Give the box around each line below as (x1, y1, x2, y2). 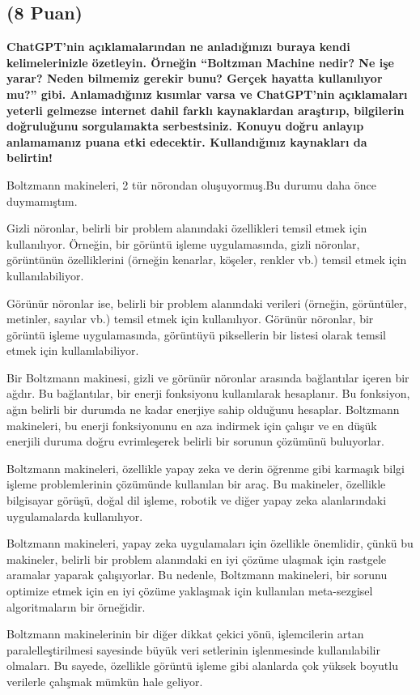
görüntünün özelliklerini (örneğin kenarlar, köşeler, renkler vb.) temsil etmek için (6, 251, 407, 268)
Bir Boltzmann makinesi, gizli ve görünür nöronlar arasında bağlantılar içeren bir (6, 369, 409, 386)
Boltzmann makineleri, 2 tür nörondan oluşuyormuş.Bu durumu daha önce (6, 176, 376, 193)
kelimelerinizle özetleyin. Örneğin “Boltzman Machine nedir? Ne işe (6, 53, 394, 70)
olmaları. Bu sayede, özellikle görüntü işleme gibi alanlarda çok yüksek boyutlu (6, 657, 398, 674)
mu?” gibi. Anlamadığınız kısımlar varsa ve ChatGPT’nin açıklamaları (6, 85, 408, 102)
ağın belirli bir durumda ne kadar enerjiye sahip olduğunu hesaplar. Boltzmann (6, 401, 400, 418)
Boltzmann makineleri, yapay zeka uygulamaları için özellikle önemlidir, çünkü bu (6, 535, 414, 552)
